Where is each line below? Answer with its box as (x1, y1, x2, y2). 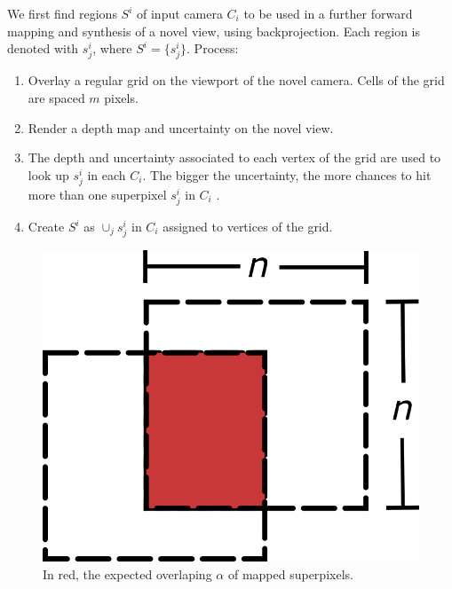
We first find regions (7, 4, 117, 22)
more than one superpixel (28, 185, 167, 203)
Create (28, 217, 65, 236)
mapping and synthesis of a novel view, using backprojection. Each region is (7, 21, 421, 40)
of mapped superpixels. (227, 564, 353, 583)
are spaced (28, 88, 85, 106)
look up (28, 165, 69, 184)
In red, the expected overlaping (43, 564, 212, 583)
